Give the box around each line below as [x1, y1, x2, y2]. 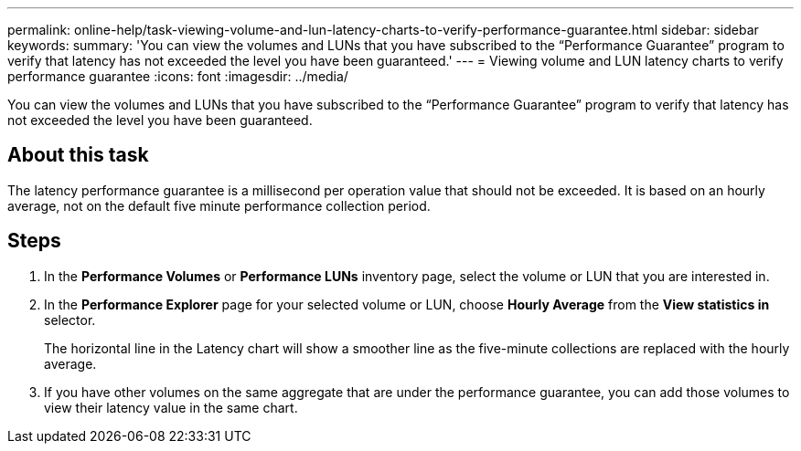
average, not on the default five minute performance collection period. [7, 197, 431, 214]
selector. [44, 311, 96, 328]
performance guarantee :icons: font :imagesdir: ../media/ [7, 68, 348, 84]
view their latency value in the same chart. [44, 399, 298, 415]
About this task [7, 143, 149, 167]
